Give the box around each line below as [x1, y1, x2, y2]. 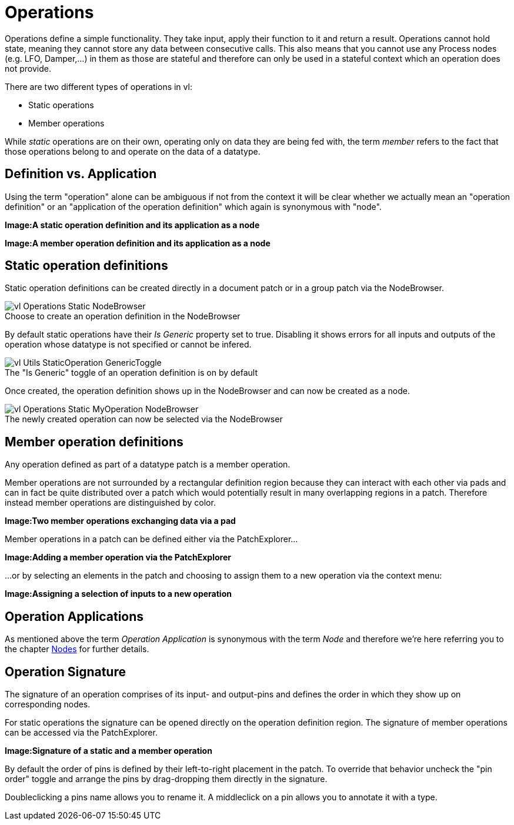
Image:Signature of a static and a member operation [5, 745, 212, 756]
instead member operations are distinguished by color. [5, 497, 216, 508]
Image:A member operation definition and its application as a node [5, 238, 271, 248]
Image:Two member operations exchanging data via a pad [5, 516, 236, 526]
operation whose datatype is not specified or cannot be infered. [5, 339, 252, 350]
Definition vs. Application [5, 166, 157, 182]
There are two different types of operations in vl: [5, 81, 192, 92]
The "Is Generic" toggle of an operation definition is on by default [5, 368, 258, 378]
